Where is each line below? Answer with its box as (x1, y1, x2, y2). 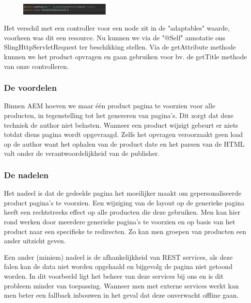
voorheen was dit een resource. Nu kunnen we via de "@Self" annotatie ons (4, 32, 225, 42)
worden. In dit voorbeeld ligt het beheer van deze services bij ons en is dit (4, 271, 224, 281)
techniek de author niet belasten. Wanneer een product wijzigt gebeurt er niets (4, 119, 238, 130)
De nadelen (4, 168, 49, 181)
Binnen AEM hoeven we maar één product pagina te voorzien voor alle (4, 101, 216, 111)
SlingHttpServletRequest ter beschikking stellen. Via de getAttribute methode (4, 42, 236, 52)
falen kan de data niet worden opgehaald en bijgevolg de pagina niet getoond (4, 261, 233, 271)
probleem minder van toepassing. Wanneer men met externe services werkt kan (4, 280, 239, 290)
